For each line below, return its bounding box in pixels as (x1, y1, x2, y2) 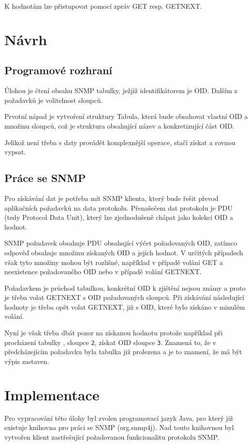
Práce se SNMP (4, 170, 86, 185)
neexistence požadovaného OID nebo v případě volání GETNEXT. (4, 266, 202, 277)
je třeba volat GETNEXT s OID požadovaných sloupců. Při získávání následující (4, 292, 244, 302)
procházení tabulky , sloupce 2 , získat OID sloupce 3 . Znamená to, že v (4, 337, 216, 347)
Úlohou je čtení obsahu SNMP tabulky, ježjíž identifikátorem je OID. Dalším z (4, 85, 237, 96)
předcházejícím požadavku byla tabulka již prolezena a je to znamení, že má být (4, 346, 242, 357)
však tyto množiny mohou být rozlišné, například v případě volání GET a (4, 257, 223, 267)
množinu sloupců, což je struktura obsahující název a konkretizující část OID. (4, 120, 235, 131)
